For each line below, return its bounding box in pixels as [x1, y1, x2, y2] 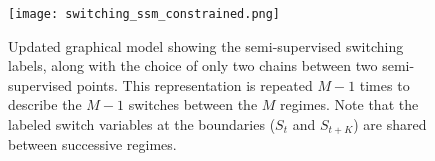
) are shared [353, 114, 427, 135]
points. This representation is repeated [76, 74, 313, 95]
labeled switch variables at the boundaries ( [8, 114, 276, 135]
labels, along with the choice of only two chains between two [8, 55, 378, 76]
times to [359, 74, 410, 95]
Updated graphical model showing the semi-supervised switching [8, 35, 404, 56]
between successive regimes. [8, 134, 177, 155]
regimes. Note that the [280, 94, 419, 115]
